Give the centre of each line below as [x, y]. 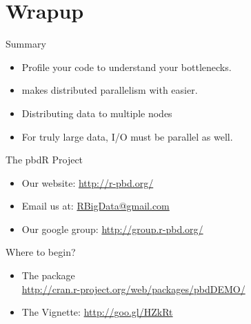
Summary [26, 44]
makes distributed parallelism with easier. [110, 90]
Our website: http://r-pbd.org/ [88, 182]
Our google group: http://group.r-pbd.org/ [112, 229]
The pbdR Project [44, 160]
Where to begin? [41, 252]
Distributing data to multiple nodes [97, 113]
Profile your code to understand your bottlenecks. [127, 67]
